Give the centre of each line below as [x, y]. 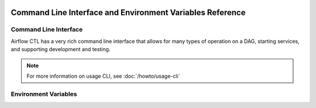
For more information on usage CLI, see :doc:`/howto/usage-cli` [103, 76]
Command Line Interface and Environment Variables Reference [128, 12]
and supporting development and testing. [61, 49]
